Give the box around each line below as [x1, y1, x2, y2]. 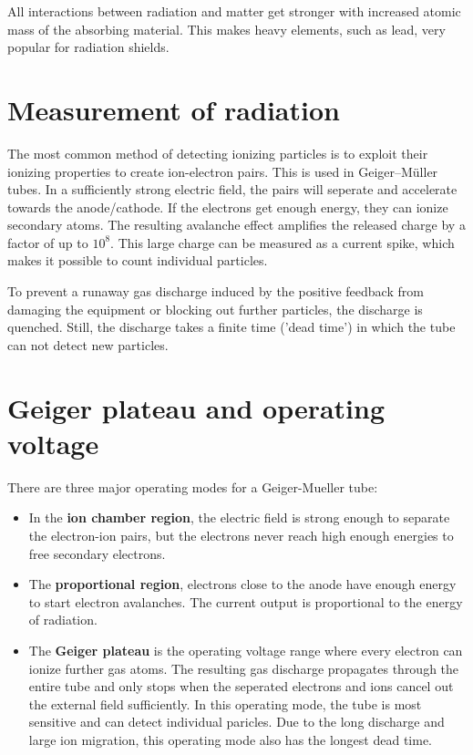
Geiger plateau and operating [7, 388, 386, 426]
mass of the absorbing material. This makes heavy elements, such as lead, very [7, 19, 446, 38]
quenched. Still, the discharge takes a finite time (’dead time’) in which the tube [7, 317, 456, 336]
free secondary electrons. [28, 543, 166, 563]
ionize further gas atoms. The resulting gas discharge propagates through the [28, 658, 459, 677]
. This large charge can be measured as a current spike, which [110, 233, 455, 252]
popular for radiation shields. [7, 37, 170, 57]
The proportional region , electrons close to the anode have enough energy [28, 574, 457, 594]
